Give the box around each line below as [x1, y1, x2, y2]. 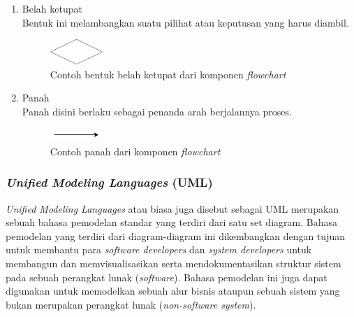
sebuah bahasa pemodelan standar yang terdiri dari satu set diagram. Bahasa [6, 215, 337, 230]
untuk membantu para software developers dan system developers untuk [6, 242, 312, 257]
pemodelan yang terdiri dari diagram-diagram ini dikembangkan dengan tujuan [6, 228, 346, 243]
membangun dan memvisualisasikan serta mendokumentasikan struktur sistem [6, 256, 341, 271]
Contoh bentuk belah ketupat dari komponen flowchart [50, 66, 286, 81]
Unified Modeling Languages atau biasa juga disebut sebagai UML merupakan [6, 201, 339, 216]
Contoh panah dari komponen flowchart [50, 143, 221, 158]
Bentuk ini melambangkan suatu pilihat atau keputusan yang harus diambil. [22, 15, 349, 29]
